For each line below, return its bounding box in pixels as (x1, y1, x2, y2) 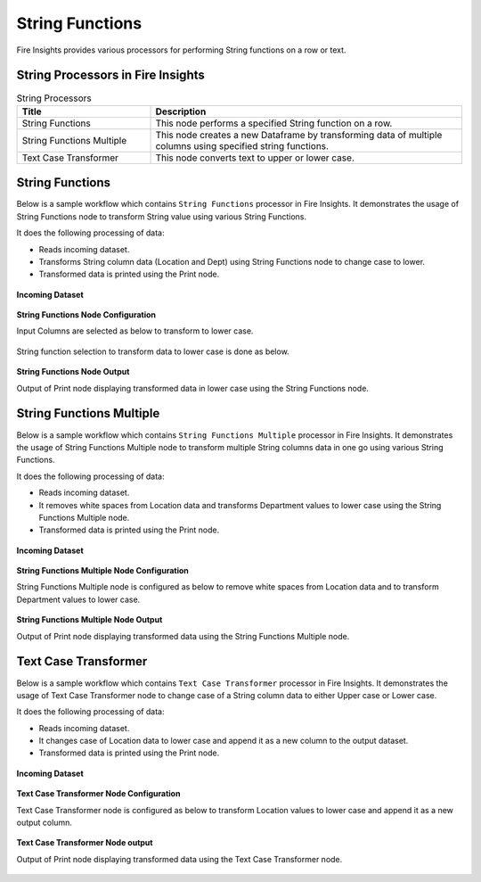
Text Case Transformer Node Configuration (16, 788, 181, 799)
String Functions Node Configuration (16, 309, 156, 320)
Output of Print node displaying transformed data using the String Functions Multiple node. (16, 631, 350, 641)
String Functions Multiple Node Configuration (16, 565, 189, 576)
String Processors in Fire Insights (16, 68, 205, 83)
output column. (16, 817, 73, 828)
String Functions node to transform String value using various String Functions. (16, 210, 307, 222)
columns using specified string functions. (155, 139, 330, 152)
